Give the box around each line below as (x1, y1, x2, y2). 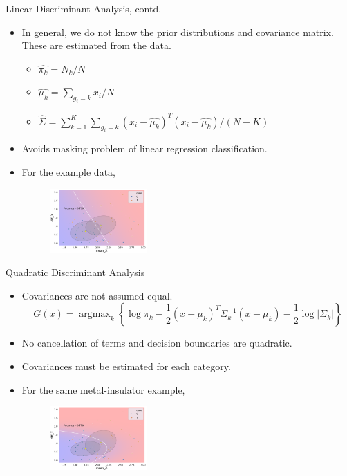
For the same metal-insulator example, (21, 382, 185, 396)
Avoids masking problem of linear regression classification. (21, 141, 268, 156)
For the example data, (21, 164, 115, 178)
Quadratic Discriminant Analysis (6, 265, 145, 280)
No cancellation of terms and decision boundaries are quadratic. (21, 336, 292, 350)
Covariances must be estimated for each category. (21, 358, 231, 373)
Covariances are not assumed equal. (21, 288, 173, 302)
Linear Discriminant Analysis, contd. (6, 1, 162, 15)
